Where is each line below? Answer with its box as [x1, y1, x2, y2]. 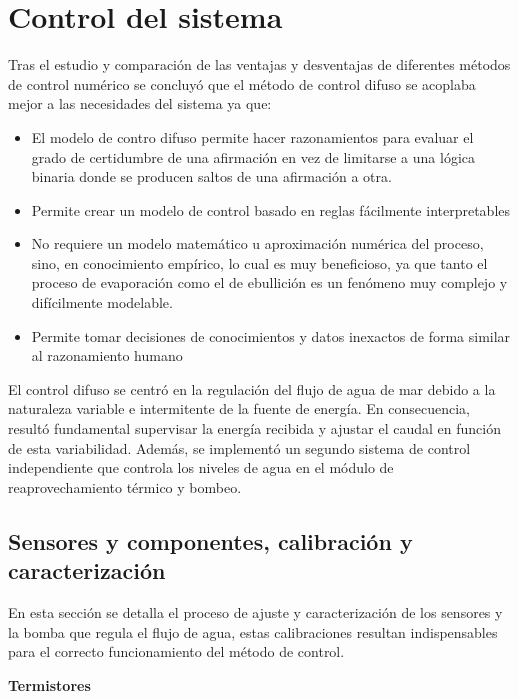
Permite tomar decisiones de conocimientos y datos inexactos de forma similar [31, 325, 511, 346]
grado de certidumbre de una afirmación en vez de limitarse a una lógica [31, 146, 475, 167]
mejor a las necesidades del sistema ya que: [8, 93, 272, 114]
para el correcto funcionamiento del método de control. [8, 641, 345, 662]
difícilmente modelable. [31, 292, 173, 313]
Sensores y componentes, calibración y [8, 525, 413, 556]
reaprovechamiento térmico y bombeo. [8, 476, 242, 497]
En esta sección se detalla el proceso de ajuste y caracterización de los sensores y [8, 602, 503, 622]
